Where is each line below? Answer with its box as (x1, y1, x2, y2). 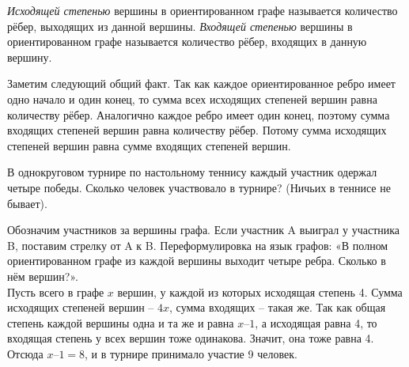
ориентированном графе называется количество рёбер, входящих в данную (7, 33, 367, 50)
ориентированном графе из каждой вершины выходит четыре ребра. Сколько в (7, 252, 386, 269)
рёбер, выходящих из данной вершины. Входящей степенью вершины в (7, 17, 353, 34)
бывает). (7, 195, 47, 211)
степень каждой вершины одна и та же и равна (7, 314, 234, 331)
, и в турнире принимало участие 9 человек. (85, 345, 297, 361)
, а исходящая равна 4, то (255, 314, 377, 331)
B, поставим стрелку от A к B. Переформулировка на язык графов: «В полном (7, 236, 388, 253)
